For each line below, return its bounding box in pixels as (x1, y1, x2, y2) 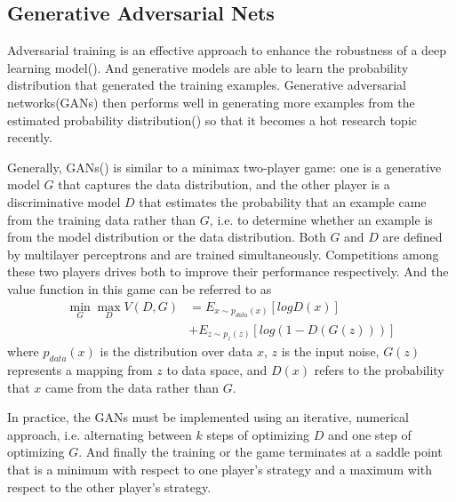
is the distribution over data (100, 342, 253, 361)
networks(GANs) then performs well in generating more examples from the (7, 92, 415, 111)
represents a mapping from (7, 361, 153, 378)
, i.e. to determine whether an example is (209, 210, 433, 228)
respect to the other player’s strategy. (7, 477, 212, 496)
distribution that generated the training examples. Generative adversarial (7, 76, 406, 94)
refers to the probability (314, 361, 444, 378)
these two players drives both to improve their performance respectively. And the (7, 262, 449, 281)
